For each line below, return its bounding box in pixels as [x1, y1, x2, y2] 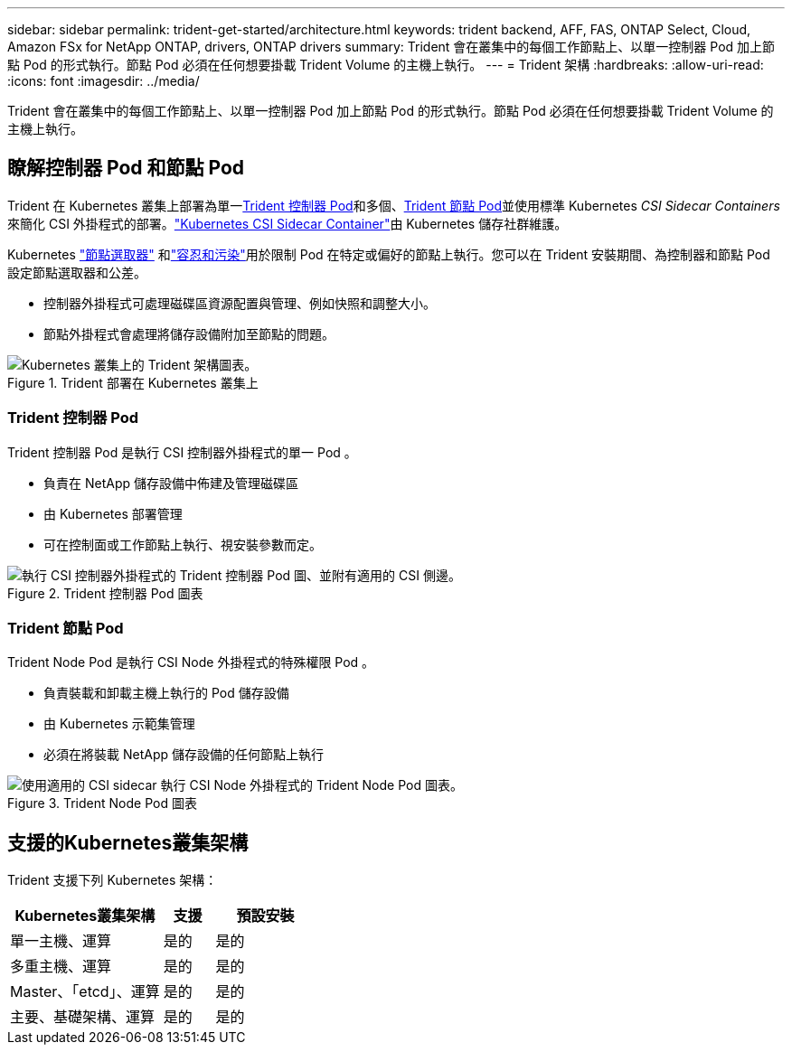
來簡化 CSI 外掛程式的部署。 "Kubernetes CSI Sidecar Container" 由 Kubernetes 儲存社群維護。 [7, 215, 568, 231]
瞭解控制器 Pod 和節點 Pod [7, 156, 245, 180]
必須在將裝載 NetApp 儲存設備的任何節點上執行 [43, 747, 324, 763]
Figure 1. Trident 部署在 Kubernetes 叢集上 [7, 374, 259, 390]
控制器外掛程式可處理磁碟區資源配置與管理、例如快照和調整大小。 [43, 295, 436, 311]
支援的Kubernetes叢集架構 [7, 831, 249, 854]
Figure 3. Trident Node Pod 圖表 [7, 795, 197, 812]
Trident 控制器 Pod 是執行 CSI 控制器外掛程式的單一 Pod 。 [7, 444, 357, 460]
